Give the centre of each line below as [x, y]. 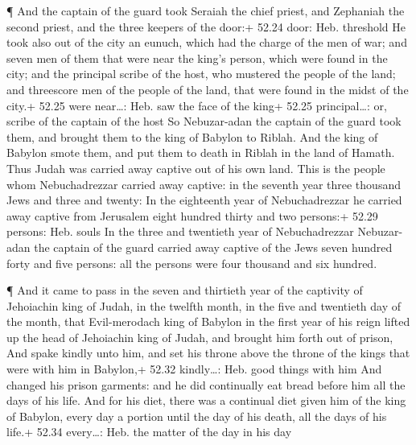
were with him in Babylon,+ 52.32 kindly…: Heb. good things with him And [194, 369]
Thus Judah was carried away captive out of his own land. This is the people [196, 168]
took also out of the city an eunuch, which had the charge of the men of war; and [207, 42]
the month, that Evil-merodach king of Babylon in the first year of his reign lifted [208, 321]
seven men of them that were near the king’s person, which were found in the [197, 58]
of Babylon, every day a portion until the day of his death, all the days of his [197, 416]
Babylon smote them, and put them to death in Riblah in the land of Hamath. [201, 152]
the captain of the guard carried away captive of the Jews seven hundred [213, 247]
